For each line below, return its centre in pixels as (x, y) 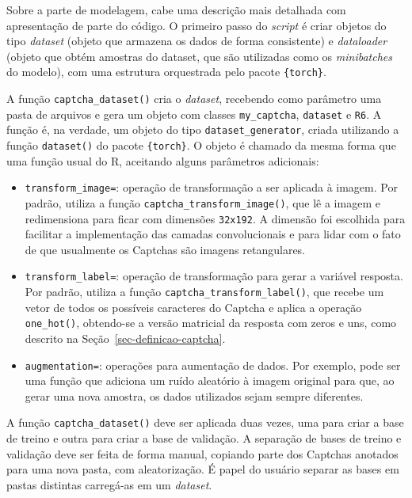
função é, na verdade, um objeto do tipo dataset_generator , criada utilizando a (203, 129)
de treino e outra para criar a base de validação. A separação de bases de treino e (204, 438)
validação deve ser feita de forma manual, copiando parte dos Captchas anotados (202, 453)
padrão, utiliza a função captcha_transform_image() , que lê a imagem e (202, 202)
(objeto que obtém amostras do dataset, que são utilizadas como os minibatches (200, 56)
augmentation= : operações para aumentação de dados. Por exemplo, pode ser (213, 365)
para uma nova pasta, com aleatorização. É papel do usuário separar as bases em (203, 469)
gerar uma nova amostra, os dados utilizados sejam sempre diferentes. (194, 395)
